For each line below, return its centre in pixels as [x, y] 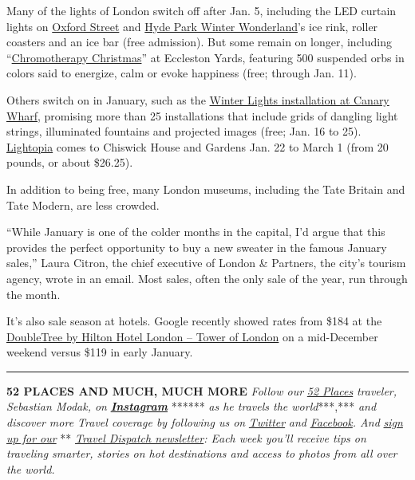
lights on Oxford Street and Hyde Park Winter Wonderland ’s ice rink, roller [192, 26]
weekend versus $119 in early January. [100, 352]
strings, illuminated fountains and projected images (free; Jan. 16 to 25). [184, 131]
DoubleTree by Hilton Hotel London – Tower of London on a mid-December [192, 336]
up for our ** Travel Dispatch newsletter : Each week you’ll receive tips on [186, 437]
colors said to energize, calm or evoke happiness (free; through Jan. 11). [182, 73]
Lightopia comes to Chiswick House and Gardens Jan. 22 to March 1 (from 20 [198, 146]
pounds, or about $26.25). [70, 162]
